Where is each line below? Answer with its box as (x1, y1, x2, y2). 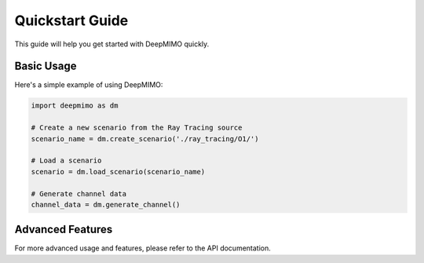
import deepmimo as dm (31, 101, 119, 110)
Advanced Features (14, 223, 113, 236)
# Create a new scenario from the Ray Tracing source (31, 123, 243, 133)
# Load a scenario (31, 156, 102, 165)
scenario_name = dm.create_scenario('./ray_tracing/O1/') (31, 134, 259, 143)
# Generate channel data (31, 189, 127, 198)
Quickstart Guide (14, 12, 129, 29)
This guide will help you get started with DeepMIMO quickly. (14, 39, 210, 49)
